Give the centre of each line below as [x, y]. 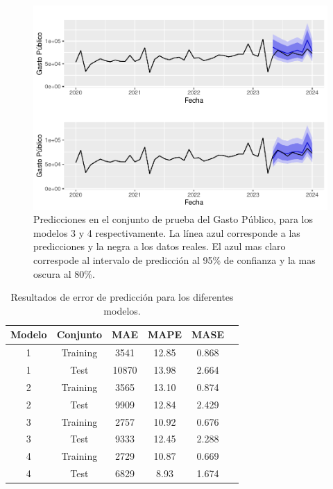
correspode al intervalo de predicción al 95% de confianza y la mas [174, 259]
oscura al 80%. [64, 273]
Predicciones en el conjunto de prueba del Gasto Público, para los [173, 219]
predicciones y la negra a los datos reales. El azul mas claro [160, 246]
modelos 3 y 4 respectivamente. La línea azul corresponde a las [167, 232]
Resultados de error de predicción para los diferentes [122, 297]
